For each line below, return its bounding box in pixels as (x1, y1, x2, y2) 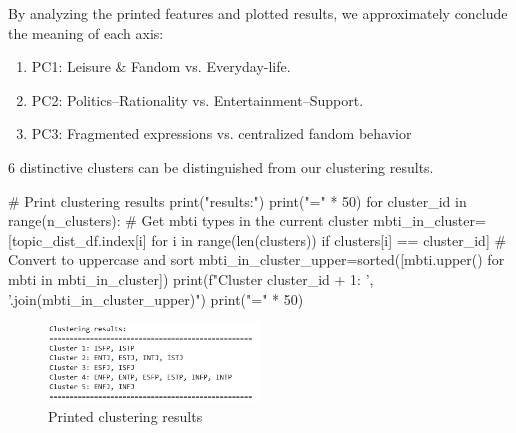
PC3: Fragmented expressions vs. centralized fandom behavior (31, 123, 412, 144)
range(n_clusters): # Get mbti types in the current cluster (8, 210, 369, 231)
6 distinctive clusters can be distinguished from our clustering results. (8, 156, 434, 177)
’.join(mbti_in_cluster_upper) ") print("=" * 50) (8, 288, 304, 309)
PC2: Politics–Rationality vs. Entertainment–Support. (31, 89, 364, 110)
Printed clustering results (48, 405, 203, 426)
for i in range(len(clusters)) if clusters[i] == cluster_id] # (151, 229, 507, 250)
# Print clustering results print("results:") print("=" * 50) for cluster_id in (8, 190, 467, 211)
